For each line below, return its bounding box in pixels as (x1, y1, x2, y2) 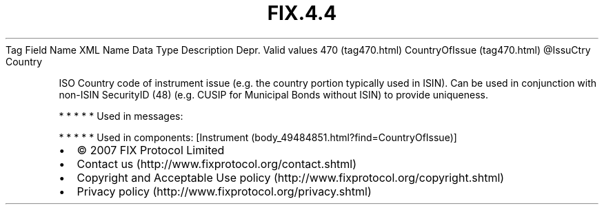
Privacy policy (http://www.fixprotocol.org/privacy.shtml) (77, 184, 372, 198)
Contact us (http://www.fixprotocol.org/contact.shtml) (77, 156, 357, 171)
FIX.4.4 (267, 1, 337, 25)
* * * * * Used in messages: (59, 109, 183, 122)
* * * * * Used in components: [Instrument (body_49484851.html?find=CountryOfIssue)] (59, 131, 457, 143)
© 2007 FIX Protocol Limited (77, 143, 225, 157)
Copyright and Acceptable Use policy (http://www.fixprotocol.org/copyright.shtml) (77, 170, 505, 185)
